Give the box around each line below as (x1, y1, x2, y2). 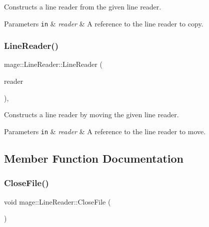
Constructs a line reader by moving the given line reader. (4, 109, 179, 120)
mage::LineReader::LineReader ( (4, 59, 102, 69)
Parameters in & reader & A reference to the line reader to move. (4, 126, 206, 136)
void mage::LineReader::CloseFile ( (4, 196, 111, 207)
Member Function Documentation (4, 150, 184, 166)
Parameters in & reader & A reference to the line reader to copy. (4, 18, 203, 28)
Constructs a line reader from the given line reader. (4, 1, 161, 11)
